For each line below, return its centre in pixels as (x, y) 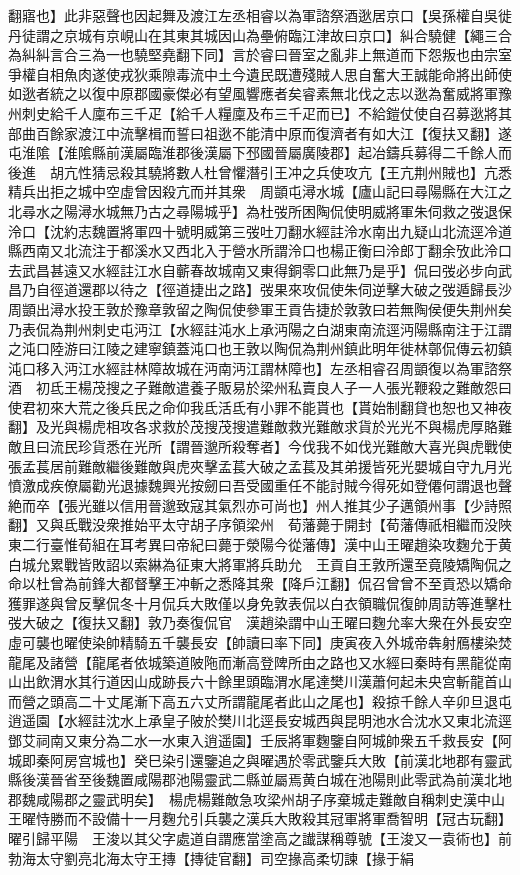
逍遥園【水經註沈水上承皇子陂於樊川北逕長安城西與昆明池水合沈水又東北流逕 (260, 720)
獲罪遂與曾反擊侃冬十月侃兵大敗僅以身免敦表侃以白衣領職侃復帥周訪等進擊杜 (260, 602)
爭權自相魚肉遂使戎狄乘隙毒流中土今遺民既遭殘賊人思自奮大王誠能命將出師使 (260, 73)
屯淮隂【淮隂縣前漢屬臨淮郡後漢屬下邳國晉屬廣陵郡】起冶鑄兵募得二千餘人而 (260, 152)
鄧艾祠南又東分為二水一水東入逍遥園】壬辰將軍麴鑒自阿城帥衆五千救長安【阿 (260, 739)
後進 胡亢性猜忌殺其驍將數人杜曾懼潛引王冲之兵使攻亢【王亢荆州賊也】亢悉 (260, 171)
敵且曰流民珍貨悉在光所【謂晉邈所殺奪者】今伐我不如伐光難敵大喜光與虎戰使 (260, 446)
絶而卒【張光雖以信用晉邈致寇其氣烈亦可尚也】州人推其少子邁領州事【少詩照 (260, 504)
